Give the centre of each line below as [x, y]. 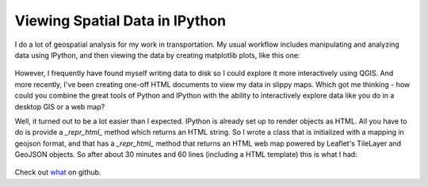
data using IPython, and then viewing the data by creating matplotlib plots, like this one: [157, 55]
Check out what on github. [58, 172]
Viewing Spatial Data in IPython [120, 21]
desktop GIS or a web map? [60, 106]
